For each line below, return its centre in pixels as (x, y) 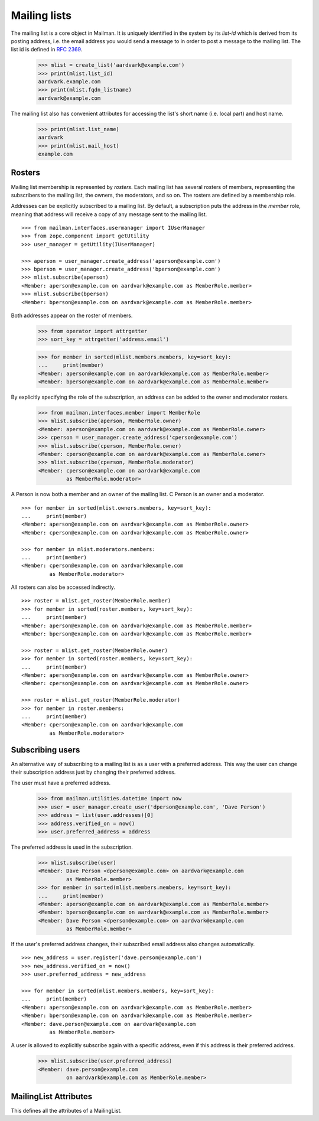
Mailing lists (41, 15)
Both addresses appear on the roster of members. (72, 315)
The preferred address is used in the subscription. (72, 847)
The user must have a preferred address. (61, 783)
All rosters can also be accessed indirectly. (63, 587)
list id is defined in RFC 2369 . (47, 50)
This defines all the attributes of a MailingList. (66, 1110)
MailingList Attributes (52, 1096)
